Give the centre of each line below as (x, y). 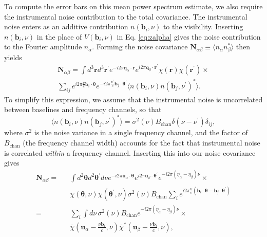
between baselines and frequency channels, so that (83, 109)
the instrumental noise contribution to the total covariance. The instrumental (126, 16)
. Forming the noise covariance (140, 47)
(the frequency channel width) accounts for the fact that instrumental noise (141, 143)
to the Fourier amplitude (43, 47)
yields (13, 57)
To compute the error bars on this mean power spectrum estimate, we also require (133, 6)
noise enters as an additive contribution (66, 26)
